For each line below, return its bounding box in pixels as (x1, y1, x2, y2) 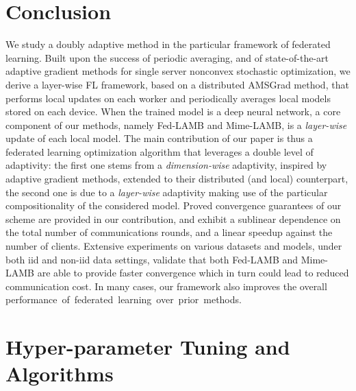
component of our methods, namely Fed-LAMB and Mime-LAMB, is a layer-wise (5, 117, 347, 132)
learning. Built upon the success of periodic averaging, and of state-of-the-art (5, 50, 329, 64)
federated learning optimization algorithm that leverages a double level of (5, 144, 314, 158)
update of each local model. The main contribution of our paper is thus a (5, 131, 313, 145)
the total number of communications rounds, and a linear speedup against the (5, 225, 333, 239)
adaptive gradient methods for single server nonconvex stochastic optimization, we (5, 64, 351, 78)
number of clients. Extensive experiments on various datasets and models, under (5, 239, 342, 253)
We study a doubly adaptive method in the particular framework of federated (5, 37, 331, 51)
